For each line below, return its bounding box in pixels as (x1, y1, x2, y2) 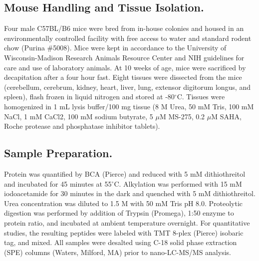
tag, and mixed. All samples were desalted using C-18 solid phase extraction (4, 237, 237, 248)
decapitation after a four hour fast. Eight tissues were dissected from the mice (4, 72, 242, 82)
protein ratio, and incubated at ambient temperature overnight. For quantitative (4, 217, 250, 228)
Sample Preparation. (4, 145, 113, 161)
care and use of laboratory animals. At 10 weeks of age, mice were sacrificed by (4, 62, 246, 72)
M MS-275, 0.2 (159, 111, 205, 121)
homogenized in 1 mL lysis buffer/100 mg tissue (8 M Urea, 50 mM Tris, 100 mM (4, 101, 254, 111)
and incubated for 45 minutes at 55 (4, 178, 112, 189)
